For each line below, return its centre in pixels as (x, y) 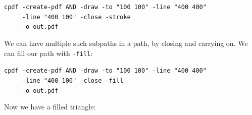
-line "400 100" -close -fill (73, 80)
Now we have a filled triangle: (50, 107)
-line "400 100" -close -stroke (76, 17)
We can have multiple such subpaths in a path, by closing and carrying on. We (126, 43)
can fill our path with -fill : (48, 53)
